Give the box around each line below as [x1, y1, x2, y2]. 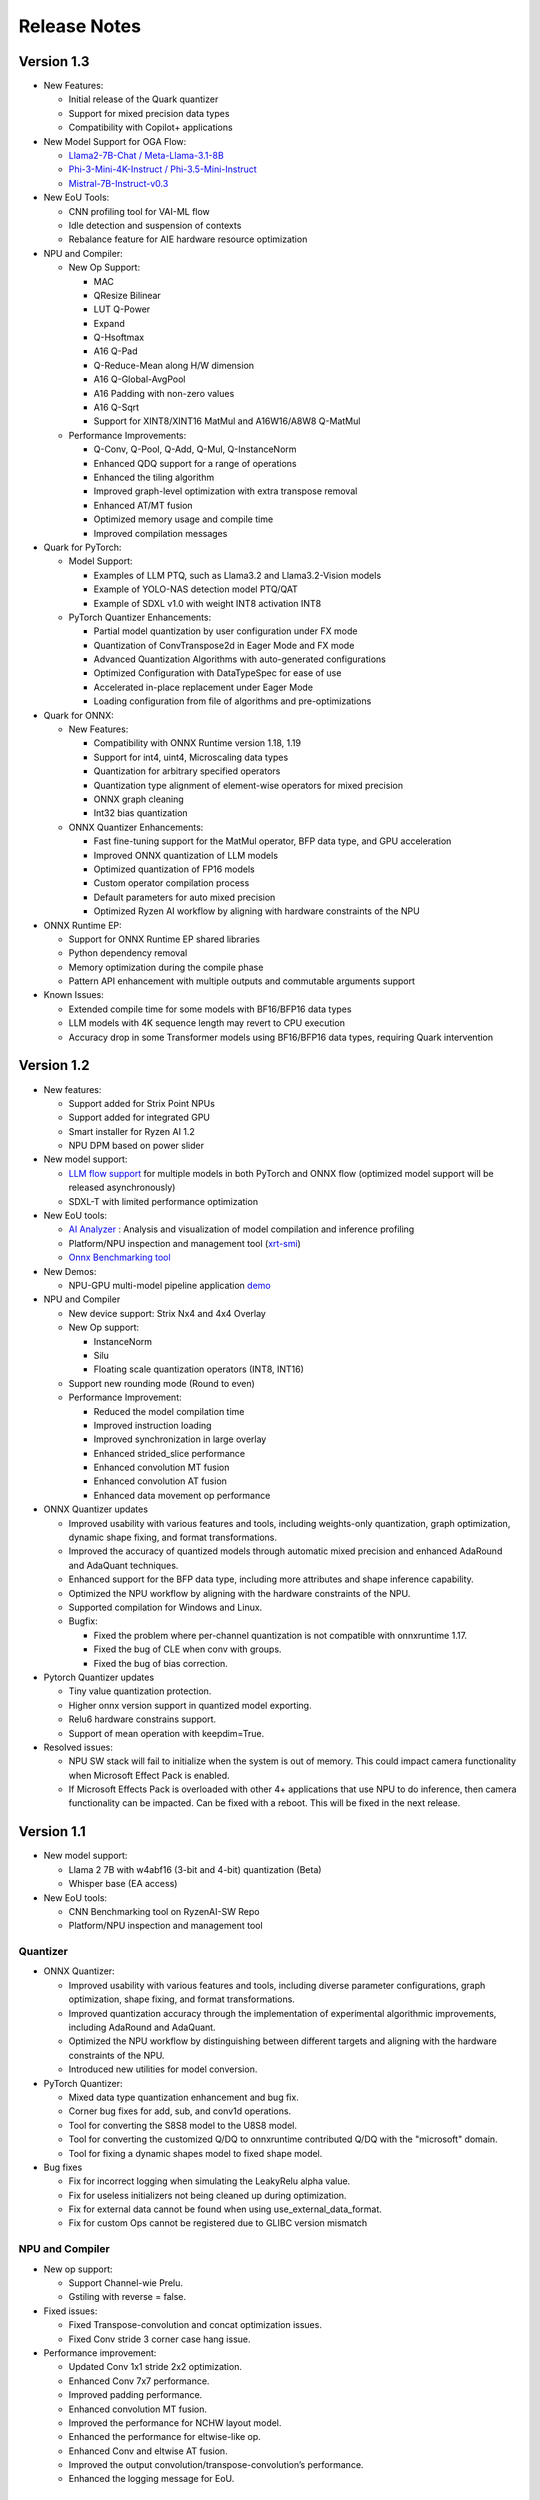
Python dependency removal [68, 947, 188, 959]
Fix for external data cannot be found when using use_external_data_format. [68, 2203, 382, 2215]
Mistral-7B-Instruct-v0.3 [68, 177, 169, 189]
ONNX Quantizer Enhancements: [68, 821, 204, 833]
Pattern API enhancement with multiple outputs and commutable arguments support [68, 975, 415, 987]
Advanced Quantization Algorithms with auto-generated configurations [93, 653, 387, 665]
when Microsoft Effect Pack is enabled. [68, 1769, 230, 1781]
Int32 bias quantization [93, 807, 189, 819]
